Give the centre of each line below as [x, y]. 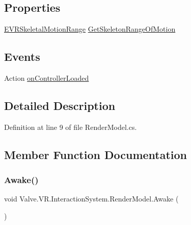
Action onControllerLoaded [47, 78]
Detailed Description [60, 105]
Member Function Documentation [96, 154]
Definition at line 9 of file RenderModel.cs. [71, 127]
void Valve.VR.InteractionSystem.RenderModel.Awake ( [91, 199]
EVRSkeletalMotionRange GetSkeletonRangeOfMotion [90, 29]
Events [22, 57]
